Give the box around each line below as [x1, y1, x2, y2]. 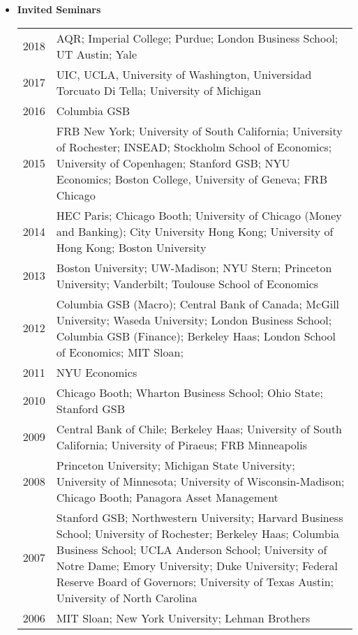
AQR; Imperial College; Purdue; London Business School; [56, 29, 338, 46]
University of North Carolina [56, 589, 197, 606]
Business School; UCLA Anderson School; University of [56, 541, 327, 558]
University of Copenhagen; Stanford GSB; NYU [56, 154, 290, 171]
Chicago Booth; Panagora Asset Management [56, 488, 278, 505]
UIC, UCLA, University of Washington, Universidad [56, 66, 312, 82]
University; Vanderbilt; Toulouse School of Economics [56, 275, 319, 292]
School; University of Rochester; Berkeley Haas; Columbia [56, 525, 340, 541]
